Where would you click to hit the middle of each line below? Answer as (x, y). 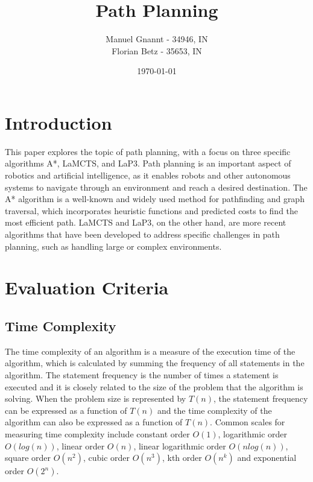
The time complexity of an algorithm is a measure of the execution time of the (150, 351)
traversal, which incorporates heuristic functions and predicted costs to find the (152, 210)
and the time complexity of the (214, 410)
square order (28, 458)
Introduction (58, 122)
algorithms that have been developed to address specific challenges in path (142, 234)
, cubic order (106, 458)
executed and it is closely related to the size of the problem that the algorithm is (154, 386)
